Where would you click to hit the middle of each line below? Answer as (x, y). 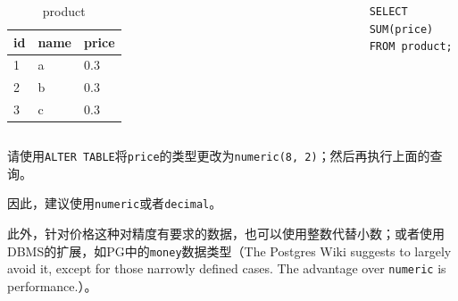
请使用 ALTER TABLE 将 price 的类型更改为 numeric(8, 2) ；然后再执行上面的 (219, 156)
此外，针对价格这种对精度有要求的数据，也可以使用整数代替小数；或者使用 (226, 234)
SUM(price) (401, 29)
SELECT (388, 12)
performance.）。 (52, 286)
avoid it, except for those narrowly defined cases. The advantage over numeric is (227, 268)
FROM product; (411, 47)
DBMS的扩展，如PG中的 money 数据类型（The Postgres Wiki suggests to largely (229, 251)
